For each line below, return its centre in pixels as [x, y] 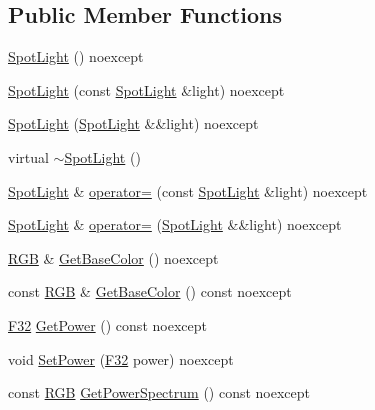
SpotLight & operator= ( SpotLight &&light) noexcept [175, 224]
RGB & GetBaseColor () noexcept [113, 257]
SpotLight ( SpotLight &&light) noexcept [133, 123]
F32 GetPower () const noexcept [107, 324]
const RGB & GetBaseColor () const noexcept [150, 291]
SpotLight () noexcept [76, 56]
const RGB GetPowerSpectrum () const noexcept [159, 392]
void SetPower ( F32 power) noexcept [121, 358]
